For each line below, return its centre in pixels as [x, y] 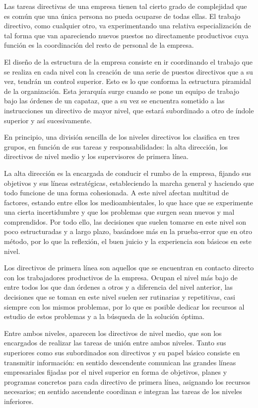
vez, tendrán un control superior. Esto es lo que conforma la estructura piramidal [128, 81]
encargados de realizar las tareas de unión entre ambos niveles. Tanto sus [115, 343]
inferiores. [19, 401]
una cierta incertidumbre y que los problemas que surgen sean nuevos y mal [119, 212]
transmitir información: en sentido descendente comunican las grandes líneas [120, 362]
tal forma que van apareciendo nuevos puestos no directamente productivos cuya [126, 35]
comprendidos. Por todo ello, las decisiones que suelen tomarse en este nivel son [125, 221]
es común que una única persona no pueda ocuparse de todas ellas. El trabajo [122, 16]
